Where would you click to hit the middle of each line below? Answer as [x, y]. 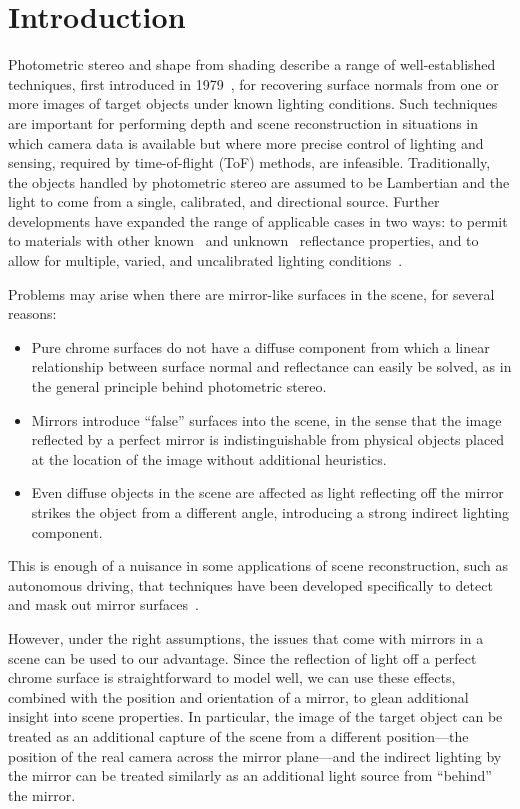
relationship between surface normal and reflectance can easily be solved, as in [271, 366]
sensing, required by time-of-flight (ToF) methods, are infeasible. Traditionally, [249, 162]
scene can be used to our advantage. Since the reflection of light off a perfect [242, 657]
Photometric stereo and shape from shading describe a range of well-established [252, 64]
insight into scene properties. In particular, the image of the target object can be [255, 716]
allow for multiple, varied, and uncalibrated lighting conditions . [205, 260]
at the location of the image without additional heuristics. [209, 458]
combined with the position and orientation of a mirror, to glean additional [238, 696]
